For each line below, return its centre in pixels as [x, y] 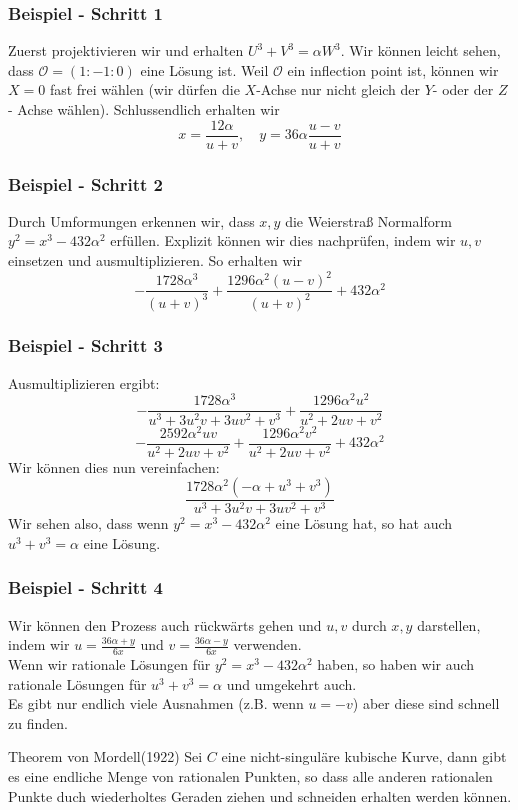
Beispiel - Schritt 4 [85, 587]
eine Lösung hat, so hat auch [364, 523]
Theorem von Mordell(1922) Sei [105, 756]
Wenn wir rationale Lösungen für [109, 664]
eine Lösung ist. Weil [204, 69]
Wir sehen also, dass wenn [88, 523]
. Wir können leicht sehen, [420, 50]
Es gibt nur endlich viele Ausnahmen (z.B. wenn [156, 703]
